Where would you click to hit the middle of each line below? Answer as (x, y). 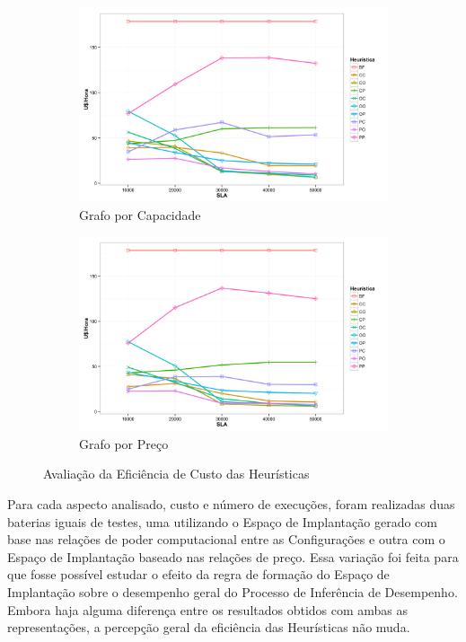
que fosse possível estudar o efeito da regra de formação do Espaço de (198, 574)
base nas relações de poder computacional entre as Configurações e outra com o (226, 539)
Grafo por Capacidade (140, 214)
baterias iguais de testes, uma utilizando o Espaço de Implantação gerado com (222, 521)
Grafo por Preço (124, 443)
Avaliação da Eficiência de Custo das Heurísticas (176, 474)
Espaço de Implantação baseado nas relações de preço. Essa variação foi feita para (233, 556)
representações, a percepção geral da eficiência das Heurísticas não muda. (209, 627)
